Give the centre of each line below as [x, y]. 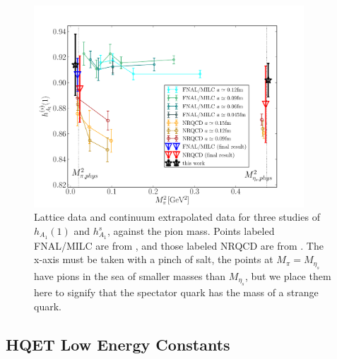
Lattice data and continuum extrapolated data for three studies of [177, 217]
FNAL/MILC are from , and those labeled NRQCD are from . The [179, 245]
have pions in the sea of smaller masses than [130, 275]
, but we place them [288, 275]
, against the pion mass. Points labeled [191, 231]
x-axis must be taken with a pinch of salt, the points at [154, 259]
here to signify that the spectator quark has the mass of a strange [176, 292]
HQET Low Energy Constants [118, 344]
